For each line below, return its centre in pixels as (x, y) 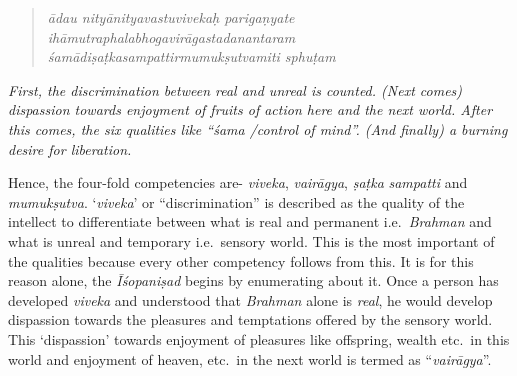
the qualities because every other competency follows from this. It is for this (241, 260)
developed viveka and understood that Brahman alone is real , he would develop (250, 299)
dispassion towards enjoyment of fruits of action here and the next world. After (250, 109)
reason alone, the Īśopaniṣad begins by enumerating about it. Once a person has (253, 280)
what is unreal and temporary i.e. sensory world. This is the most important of (251, 240)
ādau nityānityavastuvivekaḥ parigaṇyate (171, 17)
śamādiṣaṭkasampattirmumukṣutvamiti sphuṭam (191, 56)
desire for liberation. (70, 148)
